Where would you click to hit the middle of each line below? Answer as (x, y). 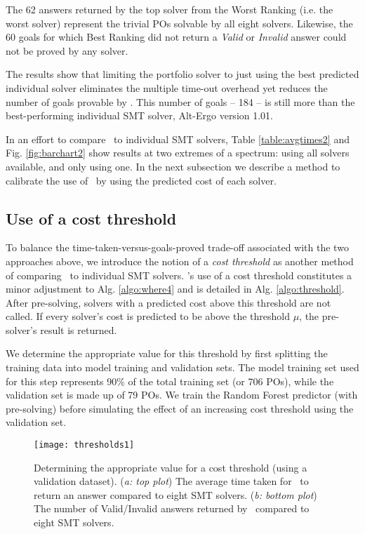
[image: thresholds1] (84, 445)
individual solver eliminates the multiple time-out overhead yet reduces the (167, 87)
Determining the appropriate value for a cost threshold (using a (171, 467)
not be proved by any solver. (67, 50)
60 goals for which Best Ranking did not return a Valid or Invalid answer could (176, 37)
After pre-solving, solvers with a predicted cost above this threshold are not (168, 302)
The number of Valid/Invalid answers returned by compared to (172, 508)
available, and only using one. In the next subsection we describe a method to (173, 166)
